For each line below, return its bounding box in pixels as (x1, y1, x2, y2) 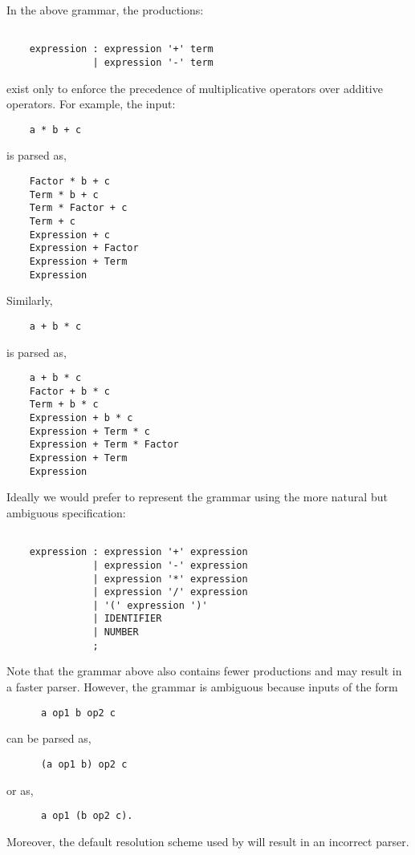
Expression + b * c (29, 412, 133, 424)
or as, (6, 781, 34, 798)
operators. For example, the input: (6, 95, 176, 112)
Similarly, (6, 292, 53, 309)
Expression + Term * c (29, 425, 150, 437)
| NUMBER (92, 626, 139, 638)
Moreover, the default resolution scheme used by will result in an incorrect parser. (6, 833, 409, 849)
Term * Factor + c (29, 202, 128, 214)
